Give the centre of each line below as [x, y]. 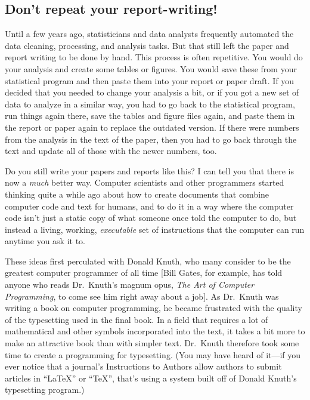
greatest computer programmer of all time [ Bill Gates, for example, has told [144, 273]
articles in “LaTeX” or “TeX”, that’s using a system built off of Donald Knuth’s [151, 378]
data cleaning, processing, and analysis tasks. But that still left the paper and [147, 45]
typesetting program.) [45, 390]
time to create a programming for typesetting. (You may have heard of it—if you [153, 354]
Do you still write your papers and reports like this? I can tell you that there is [149, 170]
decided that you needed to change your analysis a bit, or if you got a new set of [152, 92]
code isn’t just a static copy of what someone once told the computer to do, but [151, 218]
